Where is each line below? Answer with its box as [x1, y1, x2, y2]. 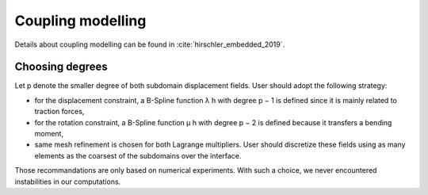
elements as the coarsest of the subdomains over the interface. [34, 151, 242, 160]
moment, [34, 129, 63, 139]
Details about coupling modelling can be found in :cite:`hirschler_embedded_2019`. [14, 40, 285, 49]
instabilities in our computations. [14, 177, 121, 186]
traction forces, [34, 107, 85, 117]
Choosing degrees [14, 60, 108, 74]
